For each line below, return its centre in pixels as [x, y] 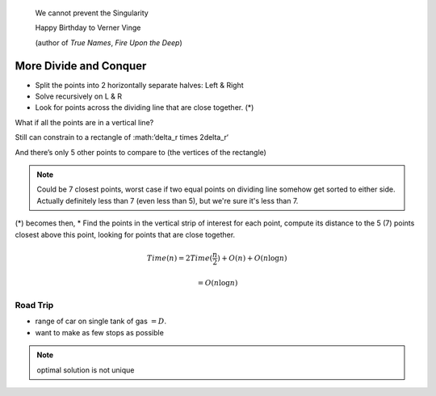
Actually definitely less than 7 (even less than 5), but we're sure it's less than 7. [168, 200]
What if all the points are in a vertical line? [84, 122]
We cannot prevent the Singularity [92, 13]
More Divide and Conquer [81, 66]
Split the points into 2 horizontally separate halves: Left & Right [139, 85]
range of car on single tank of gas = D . [101, 321]
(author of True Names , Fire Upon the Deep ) [109, 42]
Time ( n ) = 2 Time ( [180, 258]
